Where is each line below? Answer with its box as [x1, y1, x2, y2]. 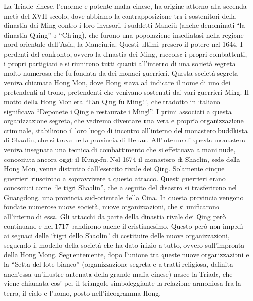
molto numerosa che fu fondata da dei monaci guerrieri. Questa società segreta [4, 68, 238, 78]
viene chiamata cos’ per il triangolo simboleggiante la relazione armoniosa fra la [4, 278, 241, 288]
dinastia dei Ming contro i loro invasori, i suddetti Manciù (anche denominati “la [4, 20, 245, 30]
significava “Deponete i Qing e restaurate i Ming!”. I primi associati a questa [4, 106, 232, 116]
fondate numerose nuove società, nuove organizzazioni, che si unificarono [4, 201, 219, 212]
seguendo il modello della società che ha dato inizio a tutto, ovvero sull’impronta [4, 240, 245, 250]
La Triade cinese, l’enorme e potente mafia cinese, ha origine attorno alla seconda [4, 1, 247, 11]
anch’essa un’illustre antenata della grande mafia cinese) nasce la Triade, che [4, 268, 233, 279]
